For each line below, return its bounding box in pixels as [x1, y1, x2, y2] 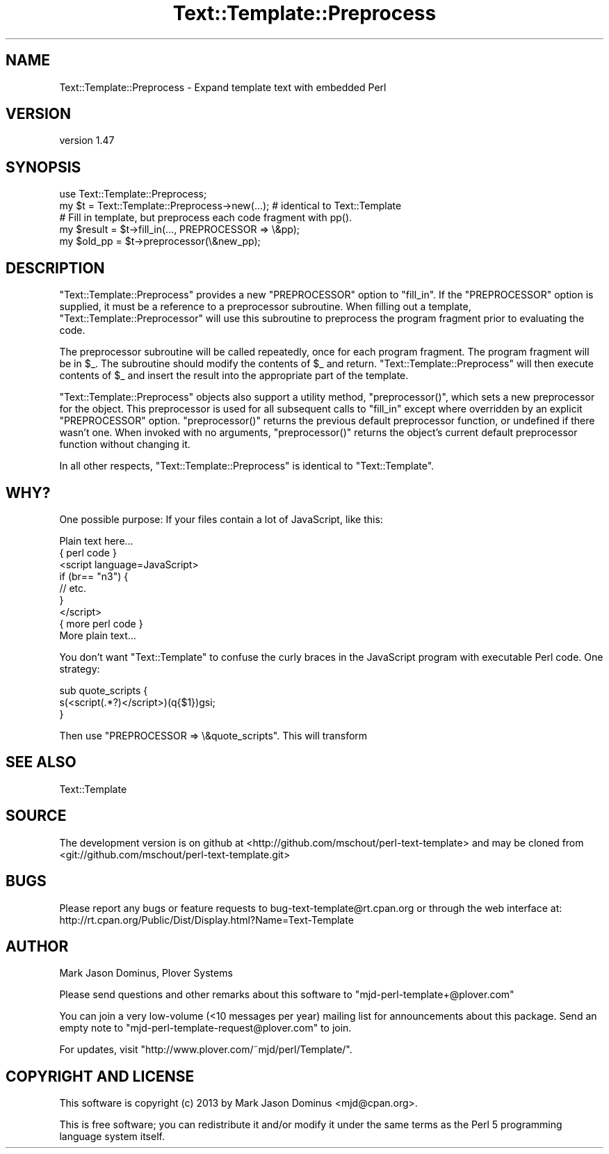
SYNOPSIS [6, 158, 81, 176]
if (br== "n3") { [59, 570, 129, 582]
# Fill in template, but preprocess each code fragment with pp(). [59, 211, 352, 224]
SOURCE [6, 807, 67, 825]
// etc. [59, 582, 87, 594]
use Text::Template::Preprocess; [59, 188, 207, 200]
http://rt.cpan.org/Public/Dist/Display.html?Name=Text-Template [59, 913, 354, 926]
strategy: [59, 662, 100, 675]
